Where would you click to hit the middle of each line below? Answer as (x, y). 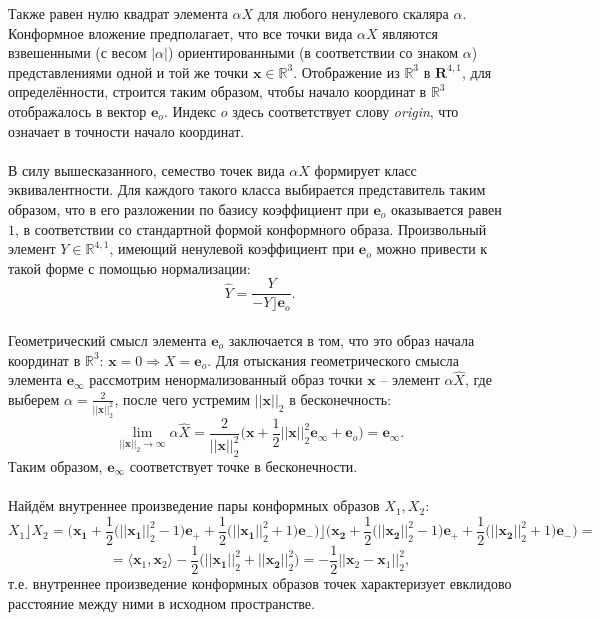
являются (410, 32)
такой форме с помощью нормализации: (129, 267)
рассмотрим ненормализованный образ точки (226, 379)
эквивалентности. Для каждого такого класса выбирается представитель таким (247, 189)
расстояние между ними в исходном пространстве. (161, 602)
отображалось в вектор (77, 110)
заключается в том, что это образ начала (351, 339)
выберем (34, 398)
